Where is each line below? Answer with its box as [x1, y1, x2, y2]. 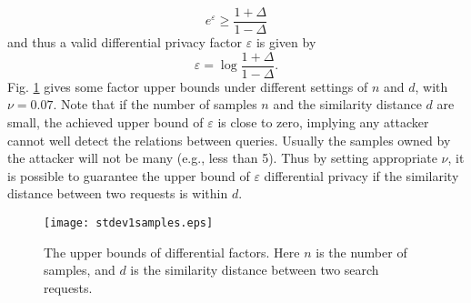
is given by [256, 33, 316, 52]
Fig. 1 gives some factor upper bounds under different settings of [7, 76, 368, 96]
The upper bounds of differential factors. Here [44, 242, 300, 261]
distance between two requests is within [7, 184, 228, 203]
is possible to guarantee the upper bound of [7, 166, 250, 185]
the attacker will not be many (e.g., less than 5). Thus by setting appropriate [7, 148, 437, 167]
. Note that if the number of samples [53, 95, 257, 114]
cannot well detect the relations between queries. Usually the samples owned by [7, 130, 451, 149]
